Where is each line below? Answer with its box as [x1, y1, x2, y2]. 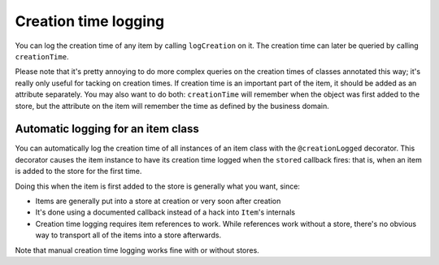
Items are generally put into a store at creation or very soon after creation [35, 196, 281, 206]
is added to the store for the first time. [15, 167, 142, 176]
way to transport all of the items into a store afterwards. [35, 230, 222, 240]
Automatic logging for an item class [15, 122, 199, 136]
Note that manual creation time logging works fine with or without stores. [15, 245, 259, 255]
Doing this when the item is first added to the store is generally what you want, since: [15, 181, 301, 191]
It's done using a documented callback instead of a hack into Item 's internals [35, 207, 296, 217]
